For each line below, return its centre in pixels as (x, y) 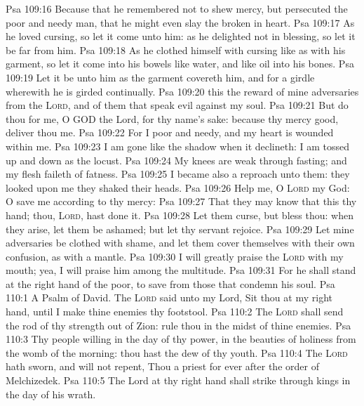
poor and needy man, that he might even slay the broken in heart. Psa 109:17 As (180, 22)
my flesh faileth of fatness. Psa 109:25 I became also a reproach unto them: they (178, 174)
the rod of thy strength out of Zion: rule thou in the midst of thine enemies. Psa (178, 325)
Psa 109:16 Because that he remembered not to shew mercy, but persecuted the (177, 8)
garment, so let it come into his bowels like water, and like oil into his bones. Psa (180, 64)
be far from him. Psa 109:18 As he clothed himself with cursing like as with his (176, 50)
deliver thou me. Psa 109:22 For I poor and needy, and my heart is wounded (170, 132)
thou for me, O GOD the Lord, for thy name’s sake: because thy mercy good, (172, 118)
